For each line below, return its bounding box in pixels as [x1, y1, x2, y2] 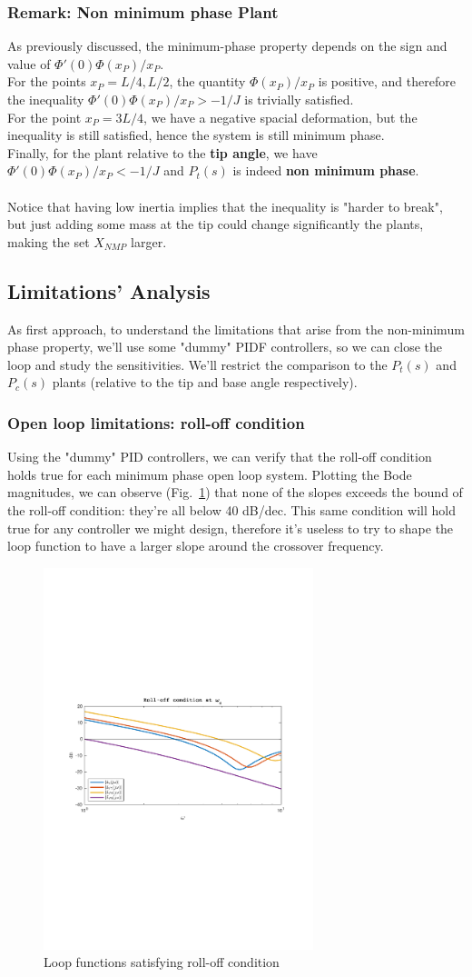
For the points [7, 72, 86, 91]
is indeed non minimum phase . [232, 161, 419, 180]
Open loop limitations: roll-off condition [7, 411, 305, 434]
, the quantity [169, 72, 246, 91]
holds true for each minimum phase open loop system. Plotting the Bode [7, 464, 412, 484]
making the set [7, 232, 90, 251]
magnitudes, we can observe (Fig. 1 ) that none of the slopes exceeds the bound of [7, 483, 463, 502]
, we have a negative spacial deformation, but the [143, 107, 418, 126]
